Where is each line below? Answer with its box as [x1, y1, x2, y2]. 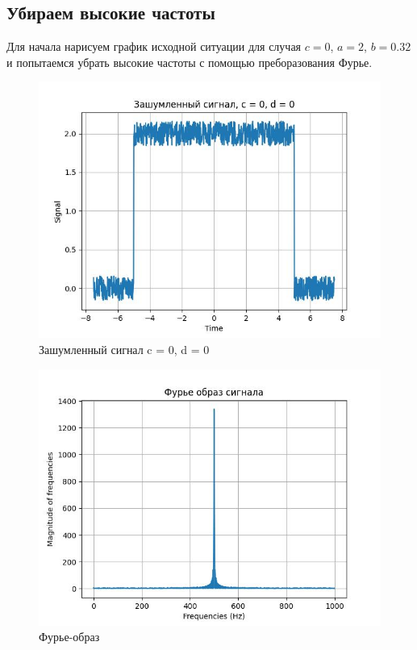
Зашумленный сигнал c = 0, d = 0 [39, 340, 210, 357]
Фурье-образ [39, 628, 100, 645]
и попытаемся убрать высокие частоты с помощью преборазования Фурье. [6, 53, 373, 70]
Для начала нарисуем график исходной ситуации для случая [6, 38, 302, 55]
